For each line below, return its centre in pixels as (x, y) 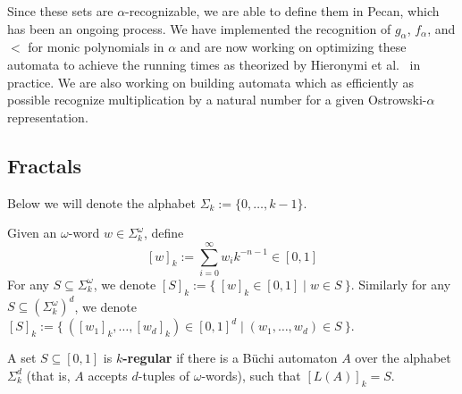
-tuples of (164, 375)
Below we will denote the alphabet (101, 202)
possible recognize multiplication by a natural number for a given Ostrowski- (217, 100)
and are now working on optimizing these (293, 47)
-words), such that (251, 375)
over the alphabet (403, 358)
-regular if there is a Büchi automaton (230, 358)
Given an (32, 233)
